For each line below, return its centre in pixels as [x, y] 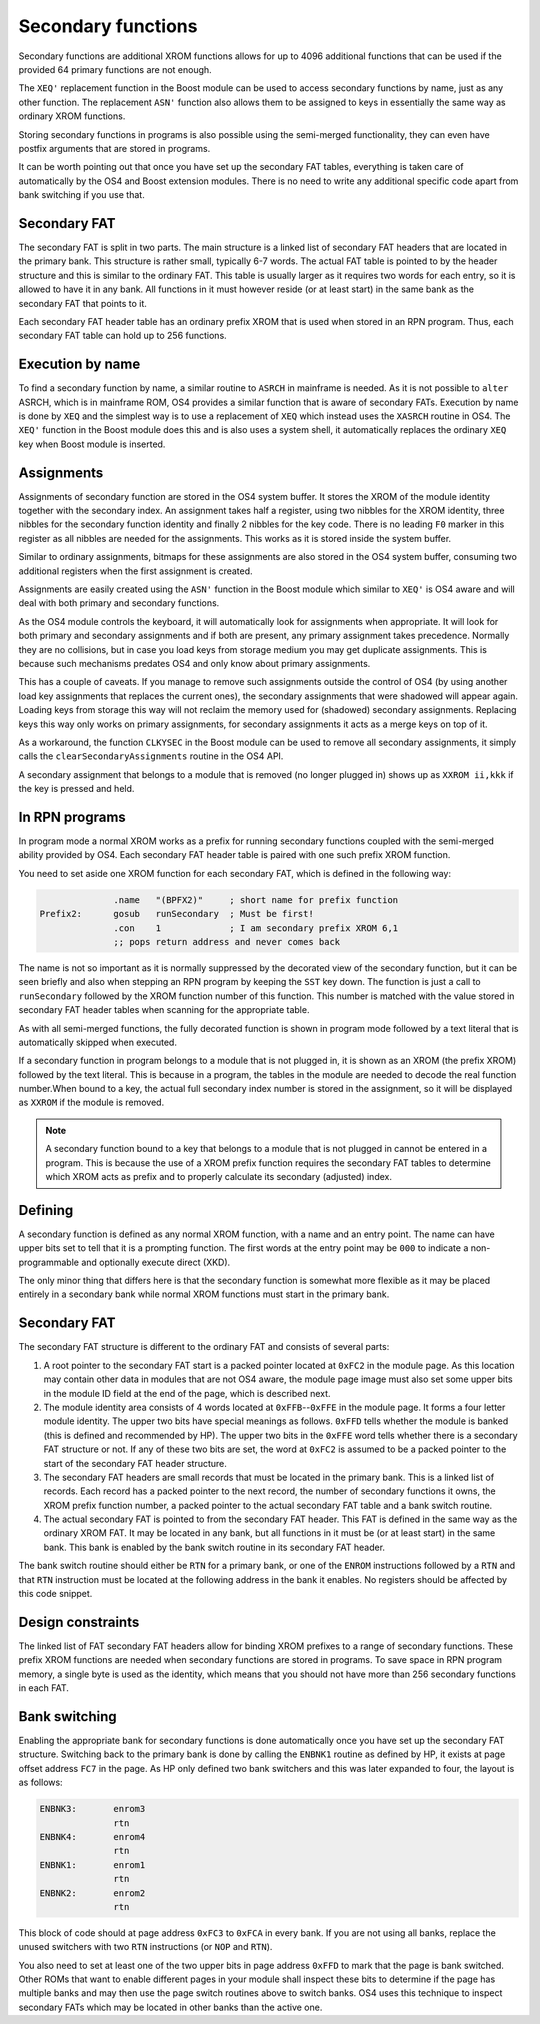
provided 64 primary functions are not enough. [115, 69]
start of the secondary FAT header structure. [135, 1463]
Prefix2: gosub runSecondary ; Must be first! [176, 914]
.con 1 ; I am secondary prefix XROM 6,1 [256, 928]
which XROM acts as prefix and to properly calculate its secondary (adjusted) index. [218, 1177]
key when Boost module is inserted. [92, 444]
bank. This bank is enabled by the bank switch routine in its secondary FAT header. [214, 1547]
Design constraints [79, 1621]
